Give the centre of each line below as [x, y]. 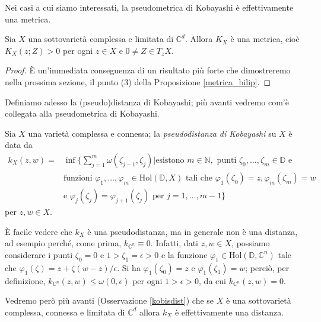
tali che [199, 178]
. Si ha [129, 267]
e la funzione [184, 254]
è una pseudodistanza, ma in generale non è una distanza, [193, 231]
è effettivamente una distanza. [229, 312]
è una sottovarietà [258, 300]
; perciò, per [267, 267]
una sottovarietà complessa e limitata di [101, 39]
